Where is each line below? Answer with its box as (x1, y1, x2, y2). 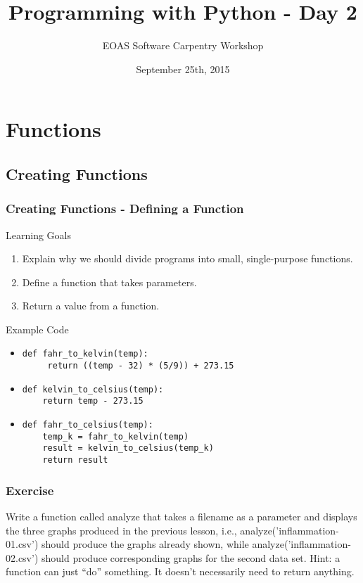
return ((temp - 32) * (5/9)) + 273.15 (47, 361, 234, 371)
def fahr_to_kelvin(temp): (22, 349, 148, 359)
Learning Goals (6, 227, 71, 242)
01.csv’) (6, 537, 39, 551)
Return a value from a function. (22, 298, 160, 313)
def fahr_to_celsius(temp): (22, 420, 153, 430)
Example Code (6, 321, 69, 336)
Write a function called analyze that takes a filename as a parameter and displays (6, 508, 357, 523)
